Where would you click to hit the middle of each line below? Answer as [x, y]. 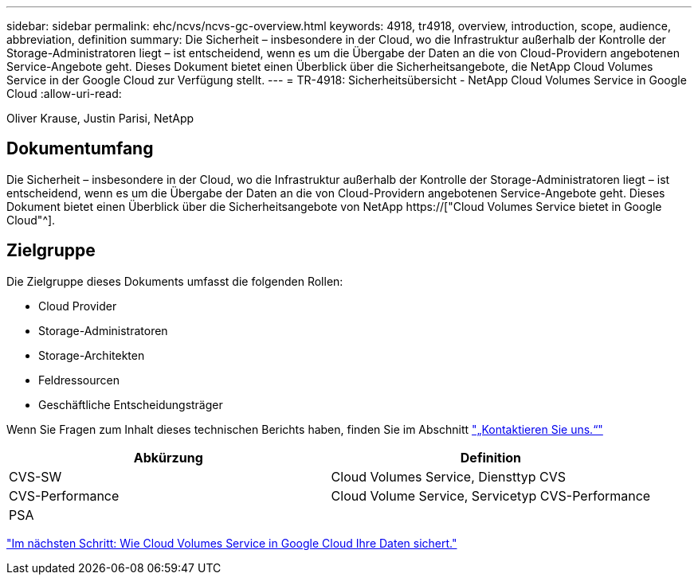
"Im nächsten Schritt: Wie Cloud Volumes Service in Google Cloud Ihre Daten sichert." [232, 543]
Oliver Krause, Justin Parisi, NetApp [100, 118]
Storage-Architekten [92, 355]
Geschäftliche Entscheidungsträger [131, 404]
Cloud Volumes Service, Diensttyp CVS [448, 476]
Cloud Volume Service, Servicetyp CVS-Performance [491, 495]
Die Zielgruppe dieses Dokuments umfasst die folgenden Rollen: [175, 281]
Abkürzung [168, 457]
